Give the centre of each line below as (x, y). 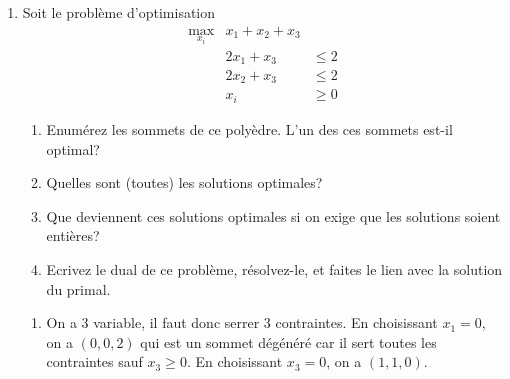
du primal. (78, 288)
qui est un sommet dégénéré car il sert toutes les (288, 341)
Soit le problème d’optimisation (119, 12)
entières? (73, 235)
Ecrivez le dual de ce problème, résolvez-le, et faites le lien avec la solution (274, 268)
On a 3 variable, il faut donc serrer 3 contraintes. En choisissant (242, 322)
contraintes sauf (94, 361)
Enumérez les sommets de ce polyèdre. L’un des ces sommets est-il (249, 128)
